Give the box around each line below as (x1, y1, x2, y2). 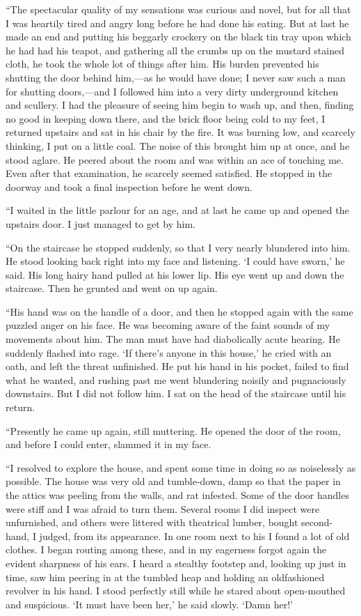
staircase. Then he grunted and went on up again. (6, 281, 218, 295)
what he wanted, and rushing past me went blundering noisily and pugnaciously (6, 372, 346, 387)
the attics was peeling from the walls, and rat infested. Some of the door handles (6, 488, 349, 502)
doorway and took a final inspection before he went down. (6, 179, 252, 194)
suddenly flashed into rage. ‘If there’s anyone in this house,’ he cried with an (6, 345, 332, 360)
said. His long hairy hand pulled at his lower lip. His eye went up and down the (6, 267, 344, 282)
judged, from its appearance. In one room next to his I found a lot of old (39, 528, 350, 543)
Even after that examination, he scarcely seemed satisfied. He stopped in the (6, 166, 332, 180)
